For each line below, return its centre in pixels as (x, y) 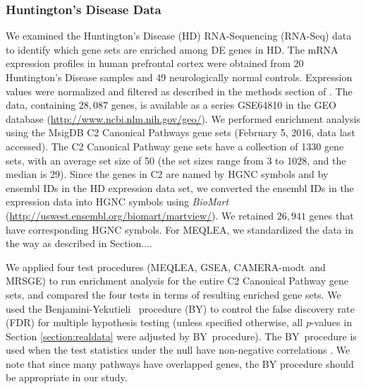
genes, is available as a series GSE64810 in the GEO (224, 105)
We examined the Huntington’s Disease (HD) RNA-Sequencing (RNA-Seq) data (179, 36)
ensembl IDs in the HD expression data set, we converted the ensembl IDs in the (180, 187)
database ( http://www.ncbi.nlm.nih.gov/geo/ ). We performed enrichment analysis (183, 118)
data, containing (41, 105)
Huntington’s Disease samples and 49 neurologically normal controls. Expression (179, 77)
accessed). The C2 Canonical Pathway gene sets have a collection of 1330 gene (175, 146)
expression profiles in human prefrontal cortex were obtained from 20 (155, 63)
